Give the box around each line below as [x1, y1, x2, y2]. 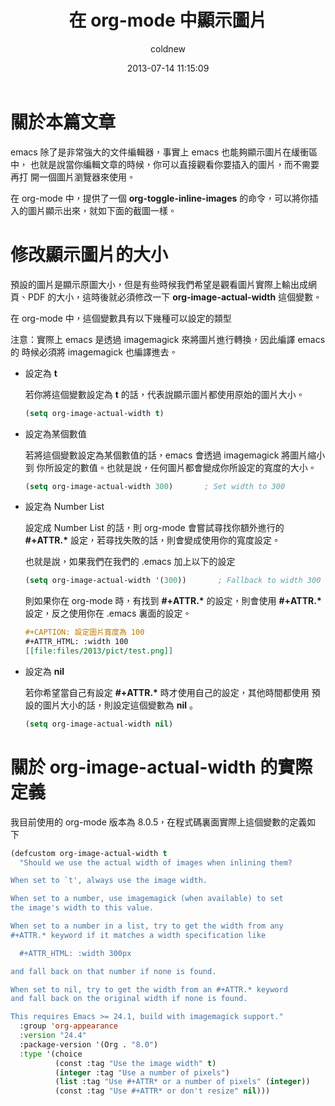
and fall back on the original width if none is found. [10, 994, 248, 1004]
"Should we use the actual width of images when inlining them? [19, 857, 293, 868]
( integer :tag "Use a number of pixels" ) [54, 1067, 230, 1078]
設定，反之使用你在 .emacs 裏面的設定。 [24, 607, 192, 620]
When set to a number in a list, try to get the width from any [10, 921, 284, 931]
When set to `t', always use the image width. [10, 876, 208, 886]
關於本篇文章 [10, 111, 117, 133]
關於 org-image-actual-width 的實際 [10, 756, 313, 778]
